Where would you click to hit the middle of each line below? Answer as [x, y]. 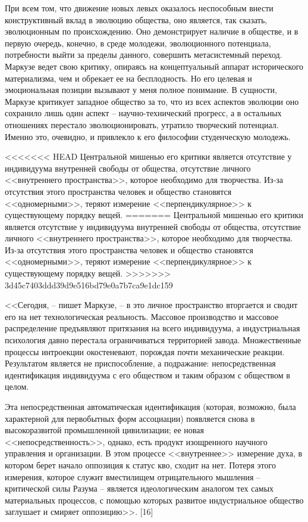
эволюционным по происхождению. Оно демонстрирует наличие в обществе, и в [152, 31]
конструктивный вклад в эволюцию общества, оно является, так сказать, [136, 19]
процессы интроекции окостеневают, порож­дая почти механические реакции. [145, 351]
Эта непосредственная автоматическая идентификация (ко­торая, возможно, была [150, 406]
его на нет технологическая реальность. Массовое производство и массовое [142, 316]
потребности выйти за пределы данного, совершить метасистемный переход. [144, 55]
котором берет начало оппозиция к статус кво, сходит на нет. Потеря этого [140, 464]
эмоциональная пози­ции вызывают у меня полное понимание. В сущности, [141, 90]
